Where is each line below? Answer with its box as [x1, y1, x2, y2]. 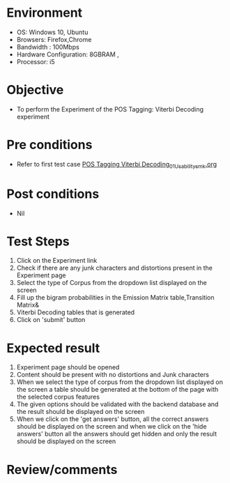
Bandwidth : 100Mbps [16, 43, 79, 51]
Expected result [6, 340, 100, 356]
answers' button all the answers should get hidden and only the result [16, 430, 217, 438]
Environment [6, 5, 83, 21]
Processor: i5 [16, 57, 55, 66]
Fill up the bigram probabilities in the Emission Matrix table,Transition [16, 293, 215, 302]
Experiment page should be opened [16, 363, 120, 371]
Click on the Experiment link [16, 256, 98, 265]
